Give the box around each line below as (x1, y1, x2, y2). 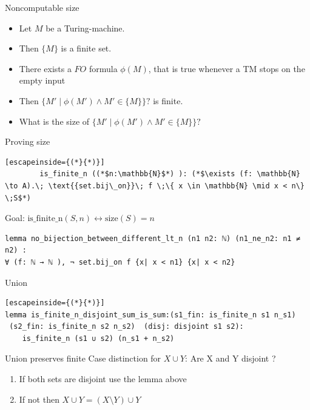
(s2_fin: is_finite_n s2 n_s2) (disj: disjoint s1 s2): (9, 322, 244, 331)
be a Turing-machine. (45, 21, 125, 34)
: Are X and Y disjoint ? (185, 352, 276, 365)
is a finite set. (61, 42, 112, 55)
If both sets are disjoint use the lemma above (19, 372, 187, 385)
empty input (19, 74, 66, 87)
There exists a (19, 62, 72, 74)
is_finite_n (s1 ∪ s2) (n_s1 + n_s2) (22, 334, 175, 343)
